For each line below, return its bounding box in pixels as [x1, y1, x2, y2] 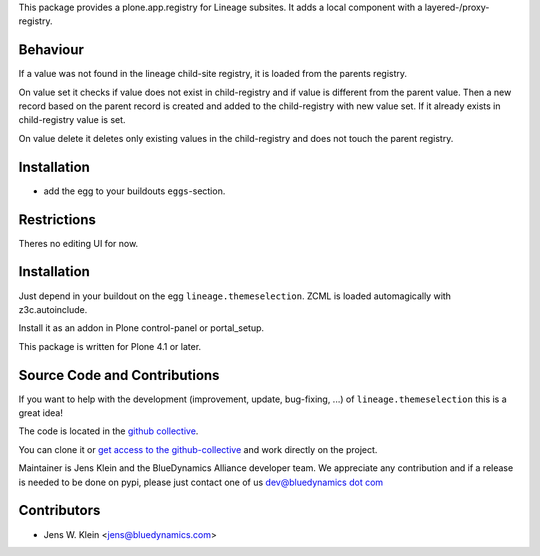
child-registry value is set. [18, 114, 126, 126]
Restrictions [18, 211, 97, 228]
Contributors [18, 502, 101, 519]
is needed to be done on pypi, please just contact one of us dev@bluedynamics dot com [18, 476, 384, 488]
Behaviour [18, 41, 85, 59]
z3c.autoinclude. [18, 303, 88, 315]
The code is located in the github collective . [18, 425, 199, 437]
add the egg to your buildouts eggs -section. [43, 185, 226, 197]
